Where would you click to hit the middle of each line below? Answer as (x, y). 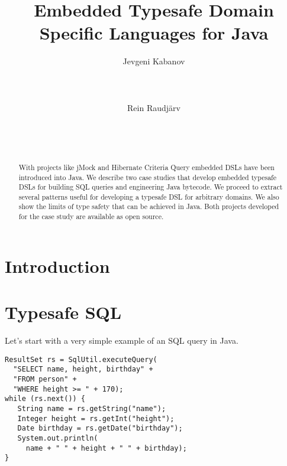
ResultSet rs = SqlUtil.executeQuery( (81, 359)
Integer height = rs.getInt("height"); (96, 418)
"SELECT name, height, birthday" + (83, 369)
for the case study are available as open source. (91, 216)
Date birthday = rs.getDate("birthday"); (100, 428)
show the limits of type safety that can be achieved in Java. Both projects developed (149, 206)
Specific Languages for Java (154, 33)
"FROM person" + (45, 379)
